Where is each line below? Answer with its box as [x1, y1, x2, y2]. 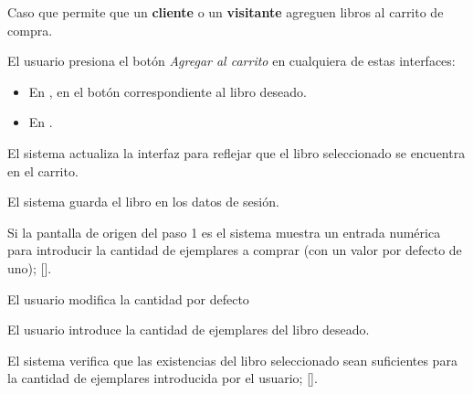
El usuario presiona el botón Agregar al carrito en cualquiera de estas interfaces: [7, 51, 456, 70]
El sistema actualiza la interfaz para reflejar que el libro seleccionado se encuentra [7, 143, 466, 162]
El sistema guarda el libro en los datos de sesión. [7, 192, 279, 211]
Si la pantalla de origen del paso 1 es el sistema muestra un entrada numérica [7, 222, 441, 241]
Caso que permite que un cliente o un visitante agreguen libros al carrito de [7, 3, 444, 21]
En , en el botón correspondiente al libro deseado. [28, 81, 308, 101]
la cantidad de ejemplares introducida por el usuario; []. [7, 368, 318, 388]
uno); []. [7, 258, 52, 277]
